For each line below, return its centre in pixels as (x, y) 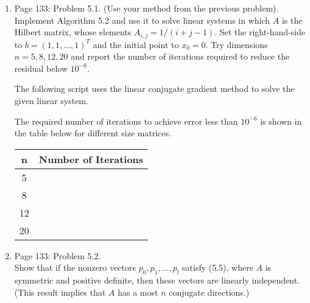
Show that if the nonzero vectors (75, 267)
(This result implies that (60, 292)
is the (292, 20)
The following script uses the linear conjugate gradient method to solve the (154, 89)
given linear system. (51, 101)
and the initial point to (136, 44)
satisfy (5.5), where (218, 267)
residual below (41, 68)
